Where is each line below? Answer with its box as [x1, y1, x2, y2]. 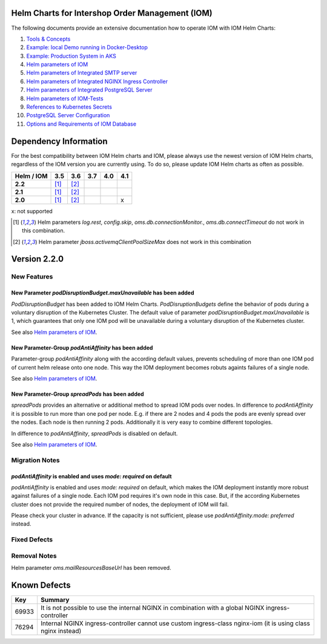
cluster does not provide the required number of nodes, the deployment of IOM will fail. [11, 501, 229, 508]
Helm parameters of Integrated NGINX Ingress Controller [26, 78, 168, 85]
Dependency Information [11, 136, 108, 146]
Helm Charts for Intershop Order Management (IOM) [11, 8, 213, 18]
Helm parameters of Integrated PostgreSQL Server [26, 86, 153, 93]
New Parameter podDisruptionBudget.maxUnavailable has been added [11, 289, 194, 297]
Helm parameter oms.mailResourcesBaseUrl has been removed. [11, 564, 172, 572]
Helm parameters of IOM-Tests [26, 95, 104, 102]
